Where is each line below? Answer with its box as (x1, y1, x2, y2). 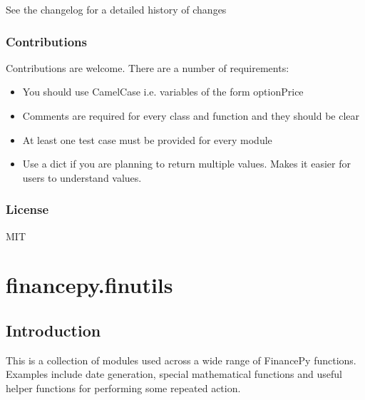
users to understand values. (22, 170, 142, 185)
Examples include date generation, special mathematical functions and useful (6, 366, 342, 381)
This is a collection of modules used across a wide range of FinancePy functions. (6, 352, 356, 367)
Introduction (6, 319, 101, 341)
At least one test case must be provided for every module (22, 132, 272, 147)
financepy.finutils (6, 270, 173, 299)
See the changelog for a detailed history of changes (6, 2, 227, 16)
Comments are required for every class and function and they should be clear (22, 108, 360, 123)
